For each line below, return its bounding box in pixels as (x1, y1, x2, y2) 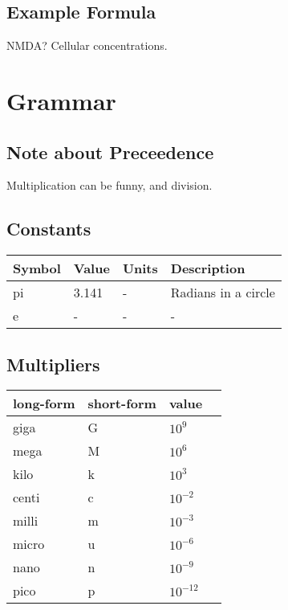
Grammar (6, 84, 116, 117)
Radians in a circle (170, 283, 275, 302)
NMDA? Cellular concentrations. (6, 37, 168, 54)
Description (170, 259, 245, 278)
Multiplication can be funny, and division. (6, 177, 213, 194)
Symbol (13, 259, 61, 278)
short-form (87, 394, 156, 413)
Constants (6, 216, 91, 241)
